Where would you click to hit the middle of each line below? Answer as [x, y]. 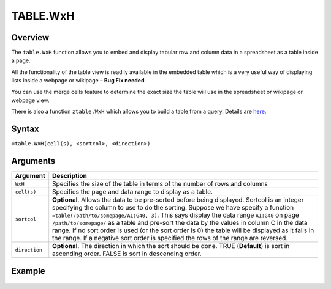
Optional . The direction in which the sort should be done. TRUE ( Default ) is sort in [171, 246]
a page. [21, 60]
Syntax [25, 129]
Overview [30, 38]
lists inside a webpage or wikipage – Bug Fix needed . [79, 81]
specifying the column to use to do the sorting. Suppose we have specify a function [173, 208]
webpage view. [30, 100]
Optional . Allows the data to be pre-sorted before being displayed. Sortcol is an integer [178, 200]
